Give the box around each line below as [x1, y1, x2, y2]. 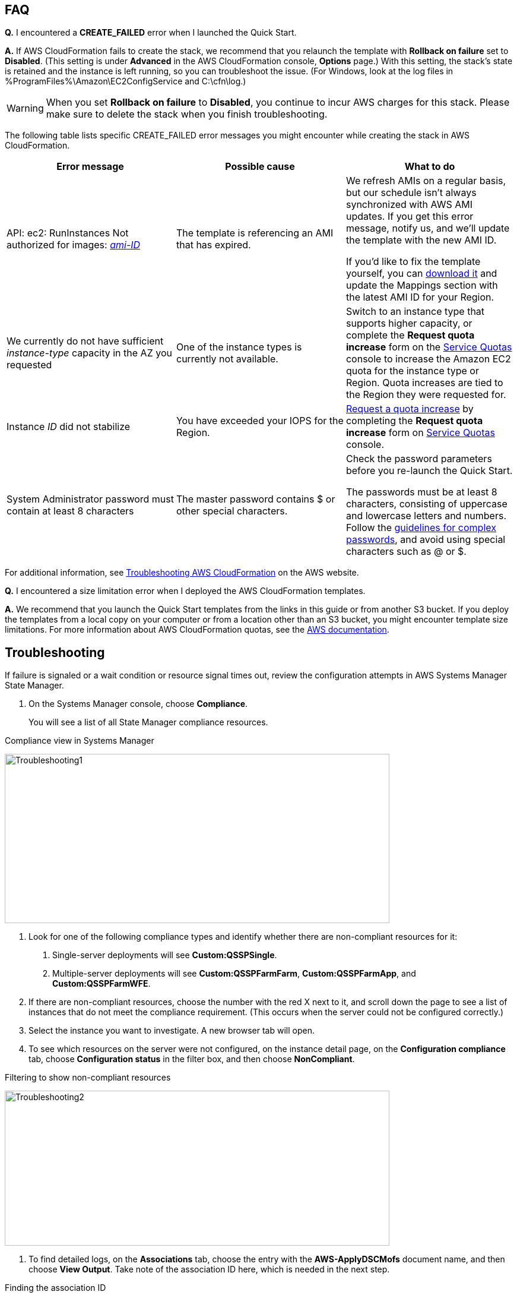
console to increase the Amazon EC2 [345, 353, 511, 365]
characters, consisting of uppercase [345, 498, 508, 510]
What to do [404, 160, 455, 173]
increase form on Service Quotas [345, 427, 495, 439]
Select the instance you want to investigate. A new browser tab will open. [28, 1025, 315, 1036]
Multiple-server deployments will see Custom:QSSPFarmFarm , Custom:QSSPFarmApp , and [52, 968, 416, 979]
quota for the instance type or [345, 365, 479, 377]
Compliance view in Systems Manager [5, 735, 154, 746]
